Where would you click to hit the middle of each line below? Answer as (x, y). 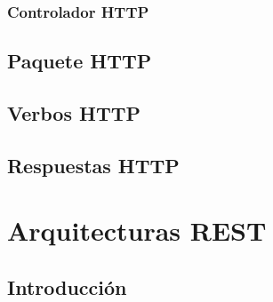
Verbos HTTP (74, 113)
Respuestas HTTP (93, 165)
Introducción (67, 286)
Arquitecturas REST (137, 230)
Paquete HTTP (80, 61)
